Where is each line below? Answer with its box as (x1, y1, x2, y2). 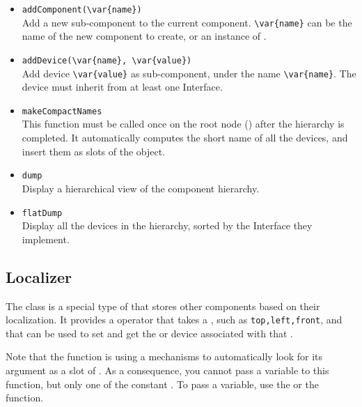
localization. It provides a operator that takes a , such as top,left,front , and (6, 312, 343, 327)
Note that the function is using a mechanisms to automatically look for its (6, 349, 323, 364)
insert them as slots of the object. (22, 144, 166, 158)
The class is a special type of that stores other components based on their (6, 298, 320, 313)
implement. (22, 231, 70, 246)
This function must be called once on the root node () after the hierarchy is (22, 116, 345, 131)
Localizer (6, 266, 72, 287)
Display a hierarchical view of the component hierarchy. (22, 181, 260, 195)
